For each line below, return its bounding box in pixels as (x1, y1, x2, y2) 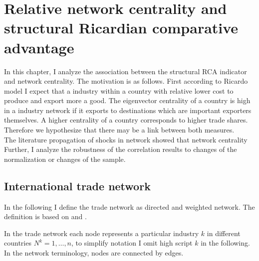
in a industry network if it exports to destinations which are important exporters (4, 105, 252, 115)
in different (207, 228, 241, 238)
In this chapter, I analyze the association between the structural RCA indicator (4, 66, 247, 76)
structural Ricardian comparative (4, 17, 239, 38)
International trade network (4, 178, 151, 193)
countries (4, 238, 31, 248)
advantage (4, 37, 74, 57)
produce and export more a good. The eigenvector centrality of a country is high (4, 95, 251, 106)
